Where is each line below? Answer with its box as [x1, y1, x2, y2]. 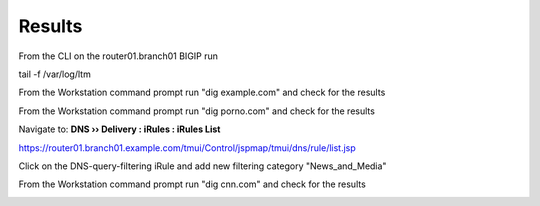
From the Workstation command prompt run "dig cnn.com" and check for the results [18, 178, 367, 190]
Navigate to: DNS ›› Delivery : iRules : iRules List [18, 123, 221, 135]
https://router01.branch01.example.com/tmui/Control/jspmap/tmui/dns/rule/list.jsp [18, 141, 357, 154]
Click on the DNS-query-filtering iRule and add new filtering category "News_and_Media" [18, 160, 387, 172]
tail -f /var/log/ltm [18, 68, 92, 80]
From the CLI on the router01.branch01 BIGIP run [18, 50, 219, 62]
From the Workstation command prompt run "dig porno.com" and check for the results [18, 105, 375, 117]
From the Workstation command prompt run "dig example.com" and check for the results [18, 86, 386, 99]
